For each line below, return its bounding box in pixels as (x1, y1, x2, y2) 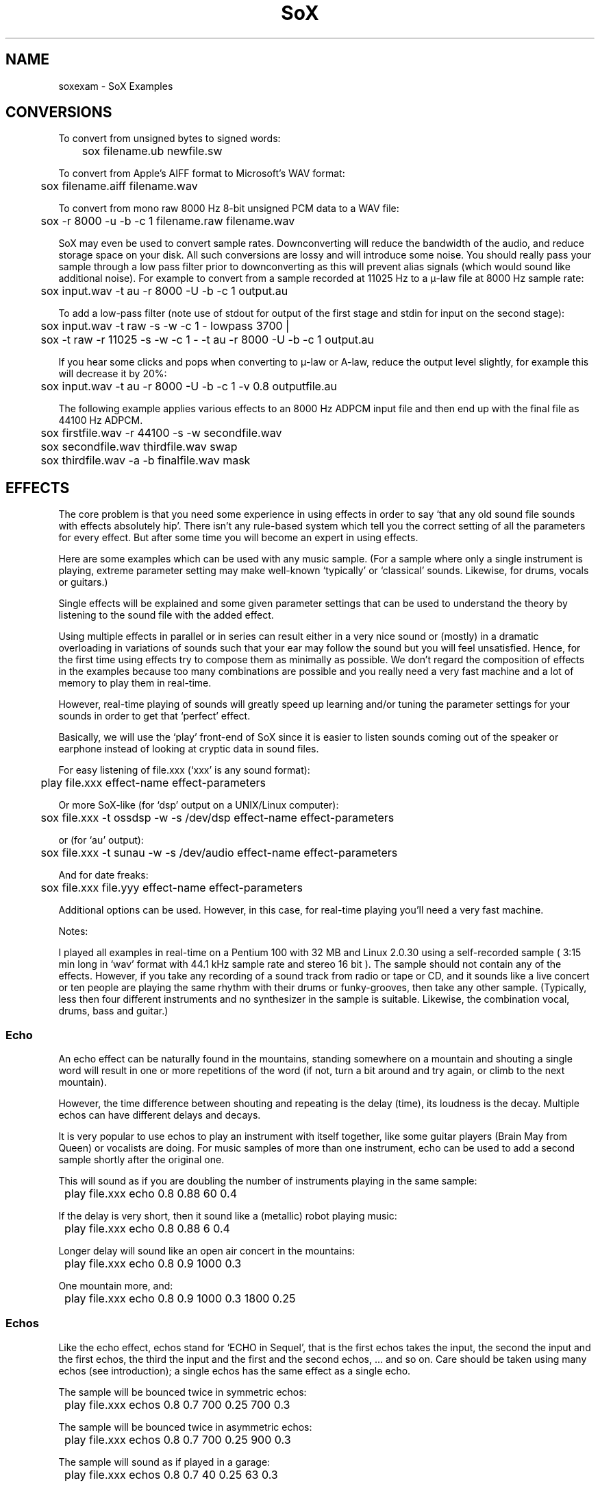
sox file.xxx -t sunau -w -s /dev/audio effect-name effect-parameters (40, 846, 398, 860)
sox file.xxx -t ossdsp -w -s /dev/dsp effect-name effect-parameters (40, 811, 395, 825)
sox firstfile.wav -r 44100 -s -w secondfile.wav (40, 426, 282, 440)
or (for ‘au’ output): (58, 834, 144, 846)
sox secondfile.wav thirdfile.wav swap (40, 440, 238, 454)
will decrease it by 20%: (58, 368, 167, 380)
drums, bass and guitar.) (58, 1005, 168, 1017)
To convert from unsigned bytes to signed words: (58, 132, 281, 145)
